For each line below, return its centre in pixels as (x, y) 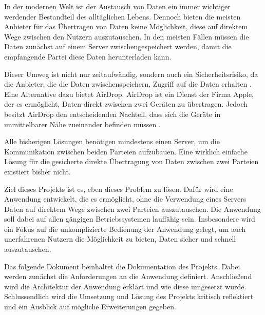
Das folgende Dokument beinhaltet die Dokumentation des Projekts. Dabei (122, 266)
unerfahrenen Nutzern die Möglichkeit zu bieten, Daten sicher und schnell (120, 239)
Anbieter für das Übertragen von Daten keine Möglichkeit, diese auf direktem (126, 26)
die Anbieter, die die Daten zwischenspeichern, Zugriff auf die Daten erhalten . (128, 84)
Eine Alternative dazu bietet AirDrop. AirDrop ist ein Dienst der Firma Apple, (129, 94)
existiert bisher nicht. (37, 171)
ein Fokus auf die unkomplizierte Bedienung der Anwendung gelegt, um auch (125, 229)
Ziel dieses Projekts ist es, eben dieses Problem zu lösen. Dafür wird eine (119, 189)
